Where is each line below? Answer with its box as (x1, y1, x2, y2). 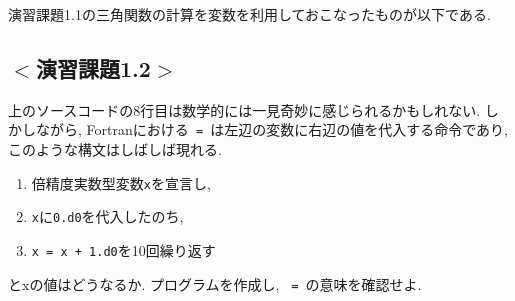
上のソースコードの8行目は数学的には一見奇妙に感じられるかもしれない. (8, 99, 481, 120)
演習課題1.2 (36, 52, 151, 83)
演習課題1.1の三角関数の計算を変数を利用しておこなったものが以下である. (8, 4, 491, 24)
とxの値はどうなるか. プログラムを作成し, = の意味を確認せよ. (8, 273, 422, 294)
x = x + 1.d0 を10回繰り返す (31, 239, 216, 260)
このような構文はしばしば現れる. (8, 139, 222, 160)
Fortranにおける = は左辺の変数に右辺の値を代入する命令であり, (86, 119, 508, 140)
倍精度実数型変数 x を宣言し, (31, 172, 211, 193)
